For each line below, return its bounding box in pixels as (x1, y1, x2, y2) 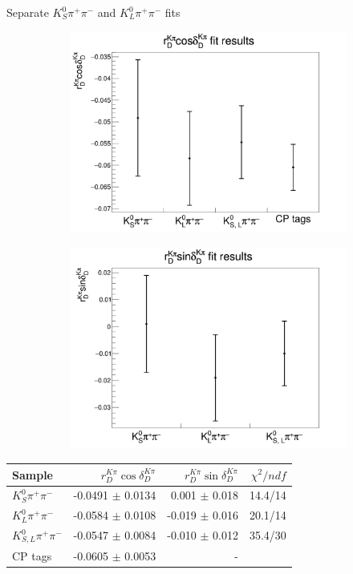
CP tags (12, 547, 52, 564)
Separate (6, 4, 49, 20)
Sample (12, 466, 53, 483)
